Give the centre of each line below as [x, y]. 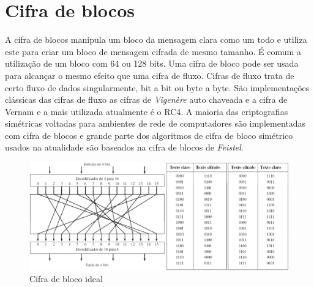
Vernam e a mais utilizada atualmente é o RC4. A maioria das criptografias [147, 111]
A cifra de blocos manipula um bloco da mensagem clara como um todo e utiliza [156, 39]
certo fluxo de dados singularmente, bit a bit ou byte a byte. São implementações [157, 87]
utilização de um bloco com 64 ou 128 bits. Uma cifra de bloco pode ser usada [152, 63]
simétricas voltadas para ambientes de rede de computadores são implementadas [155, 123]
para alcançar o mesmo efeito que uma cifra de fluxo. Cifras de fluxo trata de [150, 75]
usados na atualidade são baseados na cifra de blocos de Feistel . [124, 147]
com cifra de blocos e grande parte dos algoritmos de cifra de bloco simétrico [149, 135]
